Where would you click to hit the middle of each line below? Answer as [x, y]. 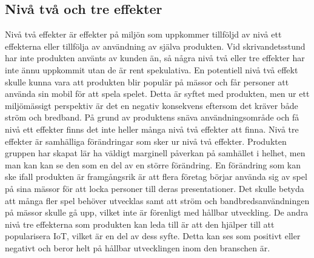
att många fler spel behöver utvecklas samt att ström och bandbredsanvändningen [157, 200]
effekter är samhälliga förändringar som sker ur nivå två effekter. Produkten [146, 141]
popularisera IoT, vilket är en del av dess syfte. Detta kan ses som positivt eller [153, 236]
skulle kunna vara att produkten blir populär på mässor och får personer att [147, 81]
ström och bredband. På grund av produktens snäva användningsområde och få [152, 117]
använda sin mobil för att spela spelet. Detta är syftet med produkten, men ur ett [157, 94]
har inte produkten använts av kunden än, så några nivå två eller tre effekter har [155, 58]
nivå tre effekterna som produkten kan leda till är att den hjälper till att [140, 224]
